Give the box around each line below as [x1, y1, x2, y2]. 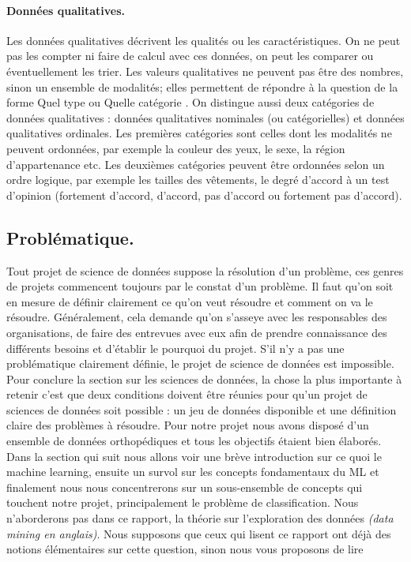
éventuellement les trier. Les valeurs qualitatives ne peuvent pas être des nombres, [6, 62, 404, 79]
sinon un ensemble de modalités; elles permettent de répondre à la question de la [6, 78, 398, 95]
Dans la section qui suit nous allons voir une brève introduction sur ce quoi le [6, 448, 382, 464]
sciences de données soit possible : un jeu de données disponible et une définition [6, 401, 397, 418]
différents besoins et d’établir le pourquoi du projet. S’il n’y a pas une [6, 339, 345, 356]
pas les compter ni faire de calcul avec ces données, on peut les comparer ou [6, 47, 374, 64]
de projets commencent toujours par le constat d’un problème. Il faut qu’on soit [6, 278, 394, 294]
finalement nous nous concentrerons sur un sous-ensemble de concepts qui [6, 478, 363, 495]
